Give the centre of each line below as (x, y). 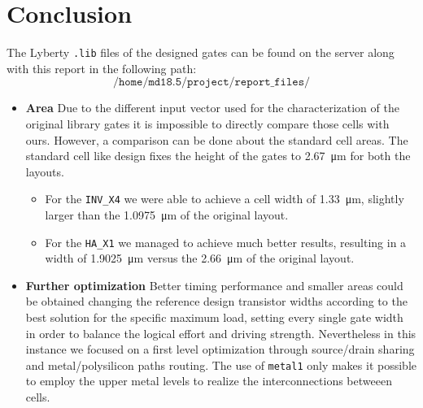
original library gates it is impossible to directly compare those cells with (207, 123)
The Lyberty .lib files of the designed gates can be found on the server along (201, 52)
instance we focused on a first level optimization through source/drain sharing (220, 349)
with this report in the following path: (102, 68)
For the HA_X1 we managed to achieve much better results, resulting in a (226, 242)
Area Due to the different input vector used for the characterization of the (212, 108)
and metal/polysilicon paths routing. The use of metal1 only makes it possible (221, 365)
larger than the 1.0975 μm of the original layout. (167, 215)
